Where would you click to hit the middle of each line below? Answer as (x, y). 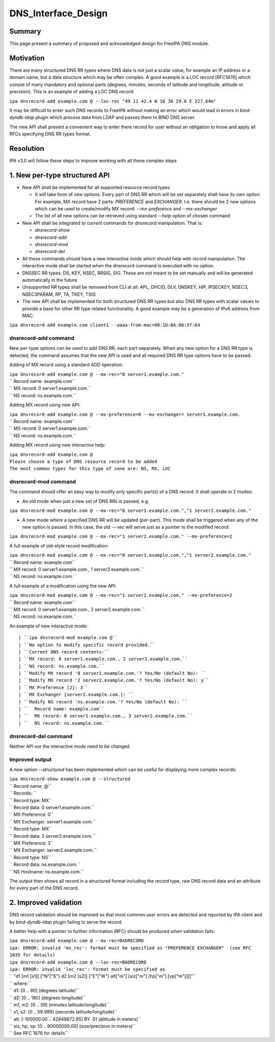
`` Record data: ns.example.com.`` (45, 865)
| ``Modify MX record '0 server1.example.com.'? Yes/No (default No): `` (113, 673)
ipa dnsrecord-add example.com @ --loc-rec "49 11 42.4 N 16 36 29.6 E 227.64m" (113, 101)
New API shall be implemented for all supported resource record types (96, 187)
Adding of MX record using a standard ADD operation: (66, 365)
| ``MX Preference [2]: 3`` (53, 687)
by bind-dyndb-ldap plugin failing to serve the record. (66, 922)
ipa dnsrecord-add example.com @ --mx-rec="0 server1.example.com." (97, 374)
